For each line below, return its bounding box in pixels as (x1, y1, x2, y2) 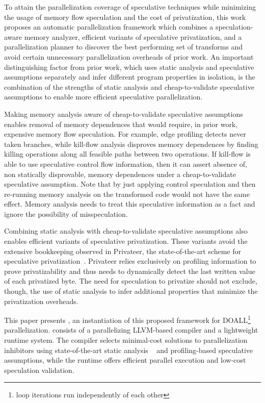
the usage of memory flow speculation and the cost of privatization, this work (4, 11, 246, 22)
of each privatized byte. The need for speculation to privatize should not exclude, (4, 275, 257, 286)
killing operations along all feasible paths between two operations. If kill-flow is (4, 148, 251, 159)
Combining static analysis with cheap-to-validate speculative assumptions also (4, 225, 248, 236)
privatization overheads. (4, 295, 78, 306)
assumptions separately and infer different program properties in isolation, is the (4, 71, 255, 82)
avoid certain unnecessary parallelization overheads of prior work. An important (4, 51, 254, 62)
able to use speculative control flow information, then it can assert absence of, (4, 158, 247, 169)
